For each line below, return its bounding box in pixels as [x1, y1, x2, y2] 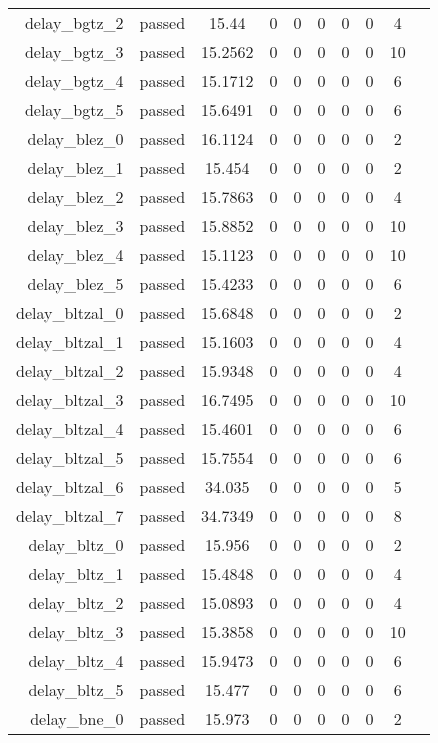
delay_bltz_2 [28, 591, 124, 614]
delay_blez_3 [27, 214, 124, 237]
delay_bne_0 [30, 707, 124, 730]
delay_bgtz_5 [24, 98, 124, 121]
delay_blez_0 [27, 127, 124, 150]
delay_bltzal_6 [16, 475, 124, 498]
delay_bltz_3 [28, 620, 124, 643]
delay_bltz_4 [28, 649, 124, 672]
